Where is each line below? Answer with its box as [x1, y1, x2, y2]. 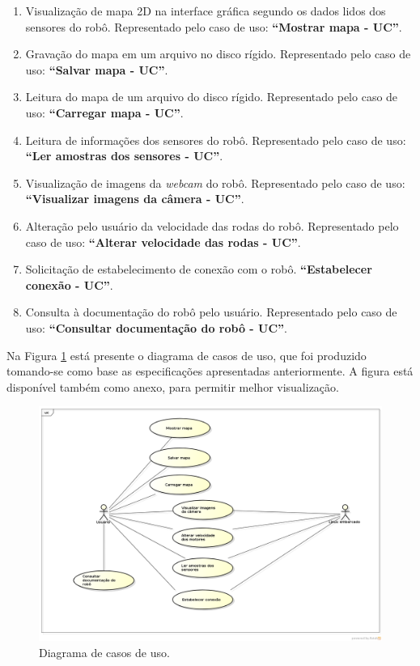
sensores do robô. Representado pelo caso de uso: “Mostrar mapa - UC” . [25, 18, 402, 35]
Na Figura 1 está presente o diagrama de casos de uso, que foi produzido [6, 346, 367, 363]
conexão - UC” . [25, 276, 113, 293]
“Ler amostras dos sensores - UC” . [25, 147, 223, 164]
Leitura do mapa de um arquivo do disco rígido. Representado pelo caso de [25, 88, 398, 105]
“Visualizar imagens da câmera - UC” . [25, 190, 244, 207]
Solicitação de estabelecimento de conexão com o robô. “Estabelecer [25, 261, 372, 278]
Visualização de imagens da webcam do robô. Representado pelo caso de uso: [25, 174, 405, 191]
